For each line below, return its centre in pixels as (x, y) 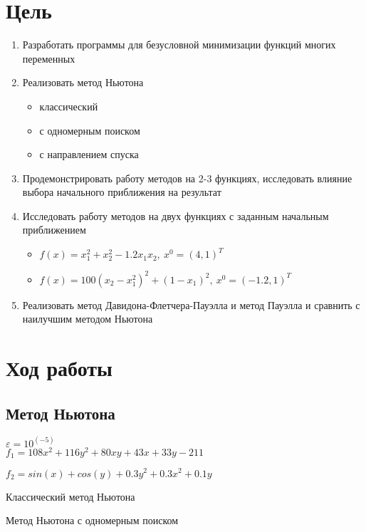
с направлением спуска (89, 154)
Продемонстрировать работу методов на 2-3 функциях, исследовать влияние (187, 178)
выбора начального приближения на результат (122, 192)
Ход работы (59, 368)
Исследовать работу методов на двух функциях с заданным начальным (176, 215)
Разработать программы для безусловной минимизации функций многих (179, 45)
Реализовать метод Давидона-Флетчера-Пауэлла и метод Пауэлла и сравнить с (191, 304)
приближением (54, 230)
